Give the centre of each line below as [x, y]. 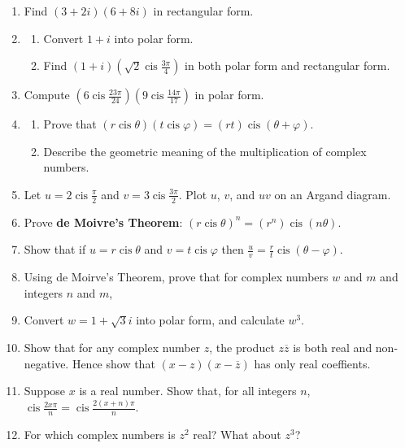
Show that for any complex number [112, 347]
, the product [242, 347]
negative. [46, 363]
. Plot [193, 194]
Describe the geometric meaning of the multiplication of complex [205, 151]
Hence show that [113, 363]
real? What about [237, 434]
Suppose [45, 391]
